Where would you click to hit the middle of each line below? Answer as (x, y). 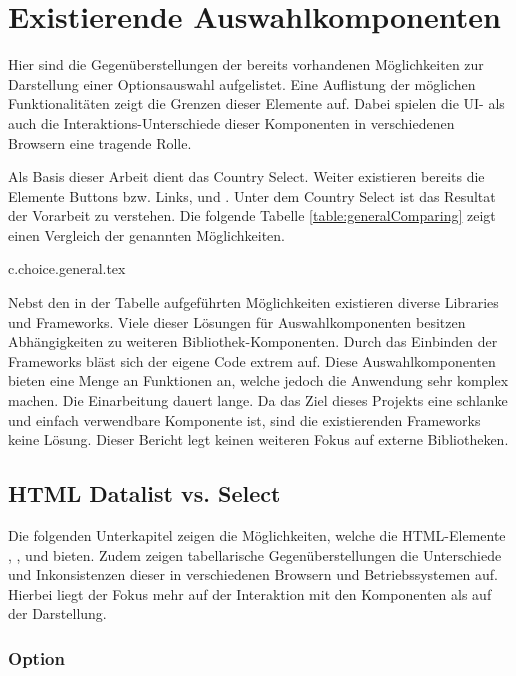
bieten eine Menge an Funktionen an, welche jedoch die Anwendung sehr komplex (258, 380)
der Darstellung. (57, 613)
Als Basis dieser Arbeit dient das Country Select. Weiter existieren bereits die (246, 176)
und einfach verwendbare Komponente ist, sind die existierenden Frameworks (244, 419)
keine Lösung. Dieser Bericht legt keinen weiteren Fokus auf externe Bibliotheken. (258, 439)
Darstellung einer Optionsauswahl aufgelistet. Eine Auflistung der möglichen (242, 83)
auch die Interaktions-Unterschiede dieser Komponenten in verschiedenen (231, 122)
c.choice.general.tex (67, 268)
